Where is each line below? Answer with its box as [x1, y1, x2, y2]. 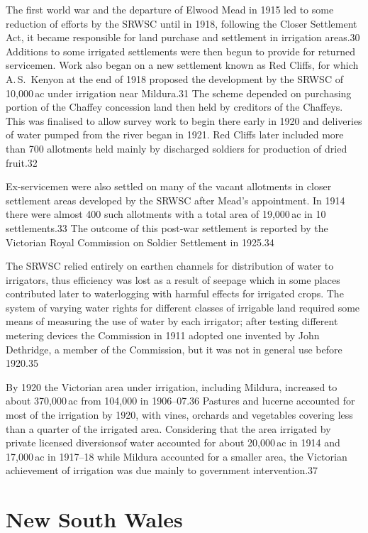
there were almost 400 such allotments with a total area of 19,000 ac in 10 [6, 207, 326, 221]
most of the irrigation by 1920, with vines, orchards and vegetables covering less [6, 407, 353, 422]
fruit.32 [6, 155, 38, 170]
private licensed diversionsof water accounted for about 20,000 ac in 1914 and [6, 435, 340, 450]
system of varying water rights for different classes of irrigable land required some [6, 300, 360, 314]
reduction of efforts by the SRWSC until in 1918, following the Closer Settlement [6, 16, 357, 31]
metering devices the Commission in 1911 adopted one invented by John [6, 328, 320, 343]
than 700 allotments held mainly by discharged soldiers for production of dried [6, 141, 347, 155]
